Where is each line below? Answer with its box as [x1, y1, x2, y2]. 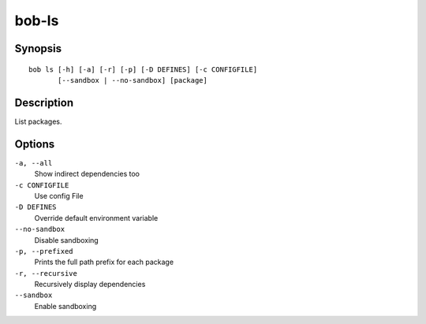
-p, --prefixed [14, 247, 74, 255]
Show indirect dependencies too [34, 169, 140, 179]
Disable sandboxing [34, 235, 99, 244]
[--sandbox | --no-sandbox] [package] [58, 76, 208, 84]
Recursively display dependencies [34, 280, 146, 289]
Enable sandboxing [34, 301, 97, 311]
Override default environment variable [34, 213, 159, 222]
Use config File [34, 191, 84, 200]
